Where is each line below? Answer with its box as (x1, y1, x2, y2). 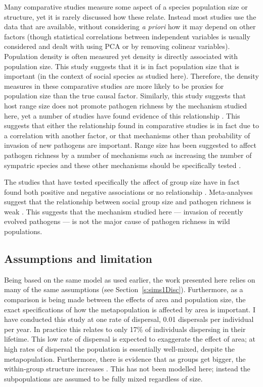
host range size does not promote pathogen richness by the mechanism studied (4, 100, 247, 110)
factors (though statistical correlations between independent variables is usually (4, 31, 250, 41)
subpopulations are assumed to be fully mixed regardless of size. (4, 373, 203, 383)
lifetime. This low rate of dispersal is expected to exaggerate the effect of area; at (4, 334, 255, 344)
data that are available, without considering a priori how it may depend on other (4, 21, 256, 32)
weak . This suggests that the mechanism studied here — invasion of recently (4, 206, 243, 216)
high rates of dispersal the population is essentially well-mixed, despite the (4, 344, 235, 354)
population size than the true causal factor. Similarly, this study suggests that (4, 90, 246, 101)
